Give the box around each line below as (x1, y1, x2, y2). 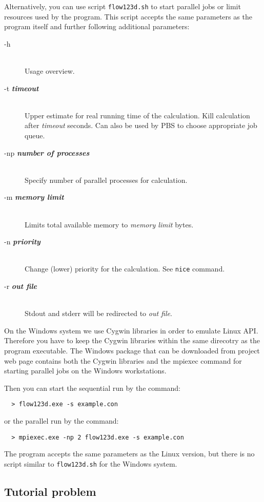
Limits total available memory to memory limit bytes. (25, 219, 194, 229)
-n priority (4, 236, 40, 247)
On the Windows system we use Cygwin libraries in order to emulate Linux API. (4, 325, 258, 336)
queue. (25, 130, 45, 140)
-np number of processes (4, 147, 90, 158)
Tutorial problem (4, 483, 96, 499)
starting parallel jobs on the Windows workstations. (4, 365, 167, 376)
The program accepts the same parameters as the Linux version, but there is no (4, 448, 255, 459)
